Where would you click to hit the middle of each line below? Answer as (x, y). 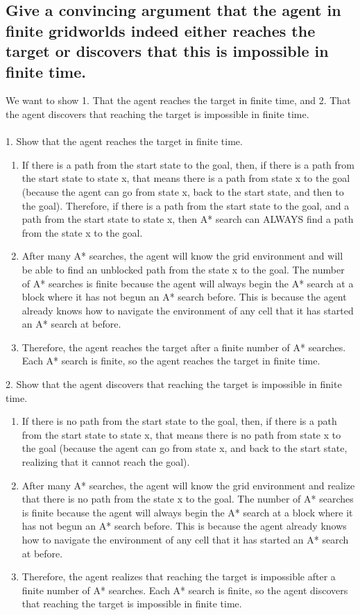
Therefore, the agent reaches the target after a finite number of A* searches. (184, 347)
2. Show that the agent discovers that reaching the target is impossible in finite (174, 384)
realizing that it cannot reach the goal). (106, 462)
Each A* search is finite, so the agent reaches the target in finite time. (171, 361)
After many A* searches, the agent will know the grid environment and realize (188, 485)
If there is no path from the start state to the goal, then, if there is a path (179, 421)
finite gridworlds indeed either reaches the (161, 30)
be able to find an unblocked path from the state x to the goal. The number (183, 269)
